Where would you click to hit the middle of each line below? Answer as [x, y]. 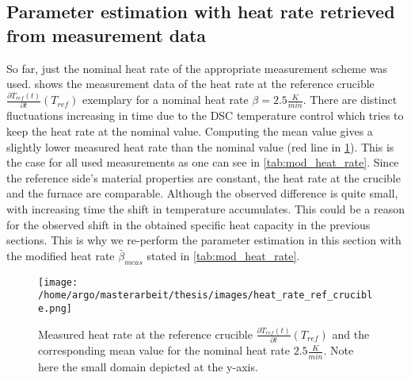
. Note [339, 350]
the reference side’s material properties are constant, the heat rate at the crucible [204, 177]
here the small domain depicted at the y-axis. [148, 366]
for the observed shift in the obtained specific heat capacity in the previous [188, 224]
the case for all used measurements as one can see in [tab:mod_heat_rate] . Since [203, 162]
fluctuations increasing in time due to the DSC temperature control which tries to [205, 115]
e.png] [55, 308]
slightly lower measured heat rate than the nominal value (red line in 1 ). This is [200, 146]
